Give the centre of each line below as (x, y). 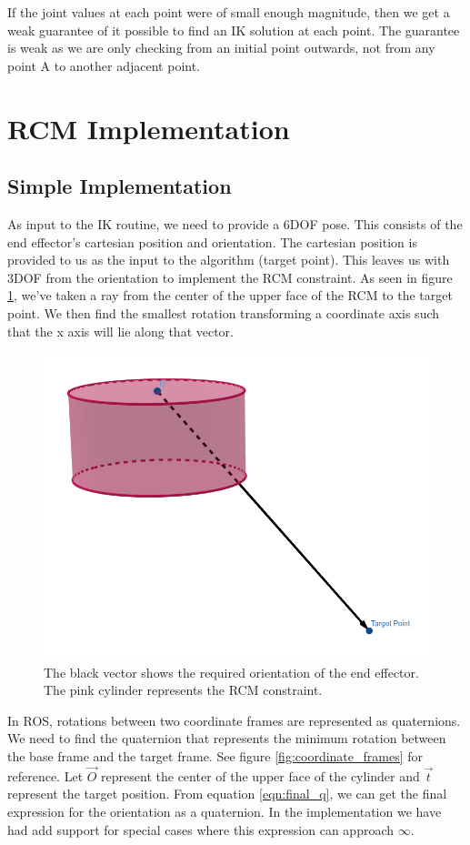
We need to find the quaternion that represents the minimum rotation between (227, 738)
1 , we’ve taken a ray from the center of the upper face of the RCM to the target (230, 295)
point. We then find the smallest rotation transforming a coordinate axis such (224, 312)
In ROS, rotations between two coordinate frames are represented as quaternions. (234, 720)
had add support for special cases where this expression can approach (201, 829)
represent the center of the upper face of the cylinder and (260, 775)
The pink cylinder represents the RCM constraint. (183, 690)
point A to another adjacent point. (104, 65)
